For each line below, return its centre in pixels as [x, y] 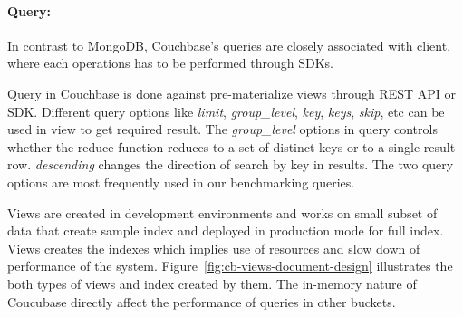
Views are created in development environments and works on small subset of [222, 212]
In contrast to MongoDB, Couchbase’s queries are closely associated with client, [229, 45]
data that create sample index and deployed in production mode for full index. [226, 231]
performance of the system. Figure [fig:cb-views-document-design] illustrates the [230, 266]
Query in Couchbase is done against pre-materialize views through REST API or [231, 93]
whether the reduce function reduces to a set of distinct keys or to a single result [231, 146]
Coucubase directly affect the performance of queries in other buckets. [202, 301]
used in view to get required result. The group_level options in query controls [222, 129]
